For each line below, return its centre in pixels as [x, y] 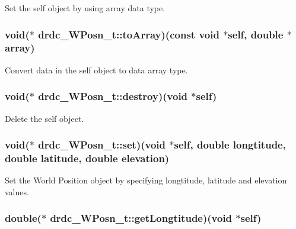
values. [17, 191]
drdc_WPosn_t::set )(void [102, 145]
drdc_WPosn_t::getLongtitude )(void [141, 218]
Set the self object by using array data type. [85, 8]
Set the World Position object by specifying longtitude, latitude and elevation [146, 180]
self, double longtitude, [230, 145]
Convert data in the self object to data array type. [96, 70]
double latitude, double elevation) [87, 158]
